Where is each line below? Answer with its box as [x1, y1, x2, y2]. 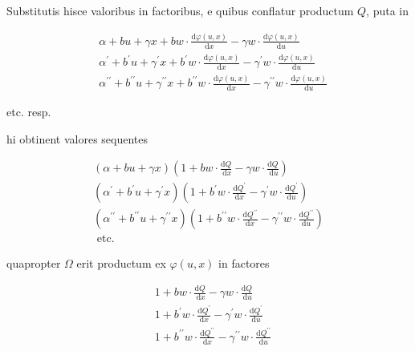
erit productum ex [76, 255, 166, 272]
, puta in [366, 2, 409, 18]
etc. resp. [6, 103, 51, 120]
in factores [218, 255, 270, 272]
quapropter [6, 255, 61, 272]
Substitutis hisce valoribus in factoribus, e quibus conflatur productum [6, 2, 354, 18]
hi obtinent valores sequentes [6, 130, 149, 147]
